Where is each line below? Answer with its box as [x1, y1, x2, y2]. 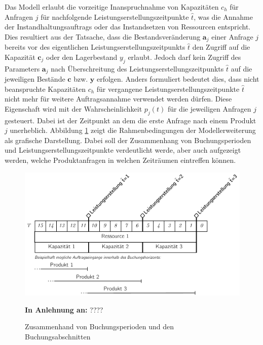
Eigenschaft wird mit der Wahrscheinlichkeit [5, 103, 142, 114]
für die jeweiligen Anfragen [167, 103, 251, 114]
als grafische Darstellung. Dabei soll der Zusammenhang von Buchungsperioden [5, 134, 251, 145]
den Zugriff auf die [192, 42, 250, 52]
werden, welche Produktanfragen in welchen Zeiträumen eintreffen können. [5, 155, 236, 165]
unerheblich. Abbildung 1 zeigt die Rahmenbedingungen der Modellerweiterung [10, 125, 256, 135]
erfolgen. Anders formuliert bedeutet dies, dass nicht [96, 74, 259, 84]
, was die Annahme [194, 11, 253, 22]
